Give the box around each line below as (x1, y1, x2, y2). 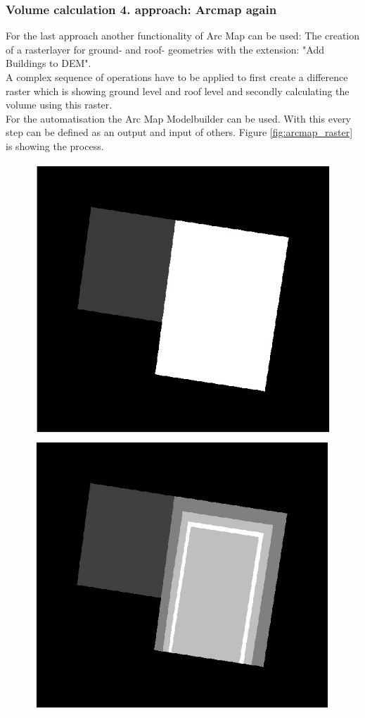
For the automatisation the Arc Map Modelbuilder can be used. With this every (6, 111, 352, 125)
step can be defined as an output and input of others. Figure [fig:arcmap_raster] (6, 125, 353, 140)
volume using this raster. (6, 97, 113, 112)
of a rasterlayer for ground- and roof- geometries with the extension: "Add (6, 42, 324, 56)
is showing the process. (6, 138, 104, 153)
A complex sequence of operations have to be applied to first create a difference (6, 70, 348, 84)
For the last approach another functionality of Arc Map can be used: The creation (6, 28, 360, 43)
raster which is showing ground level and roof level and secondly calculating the (6, 83, 350, 98)
